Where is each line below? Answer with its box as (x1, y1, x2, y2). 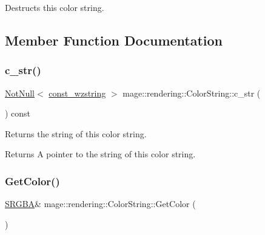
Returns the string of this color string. (5, 127, 147, 140)
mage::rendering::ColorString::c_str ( (122, 86, 261, 99)
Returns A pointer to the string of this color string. (5, 148, 196, 160)
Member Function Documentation (5, 30, 223, 49)
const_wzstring (49, 86, 106, 99)
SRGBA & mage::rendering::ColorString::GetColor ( (5, 197, 196, 210)
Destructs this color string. (5, 1, 104, 13)
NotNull (5, 86, 35, 99)
